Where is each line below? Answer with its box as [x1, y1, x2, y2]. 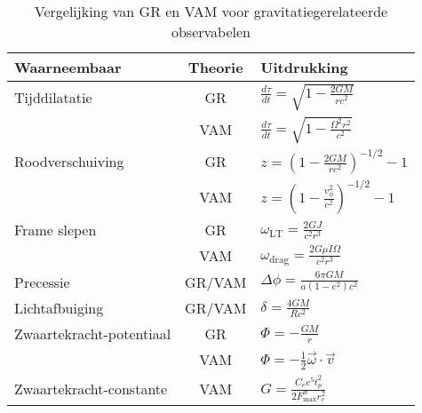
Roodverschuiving [14, 151, 124, 172]
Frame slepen [14, 219, 97, 241]
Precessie [14, 271, 70, 292]
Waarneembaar [14, 57, 122, 77]
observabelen [171, 21, 251, 42]
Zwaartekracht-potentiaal [14, 323, 171, 345]
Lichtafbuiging [14, 298, 104, 319]
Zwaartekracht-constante [14, 377, 168, 399]
